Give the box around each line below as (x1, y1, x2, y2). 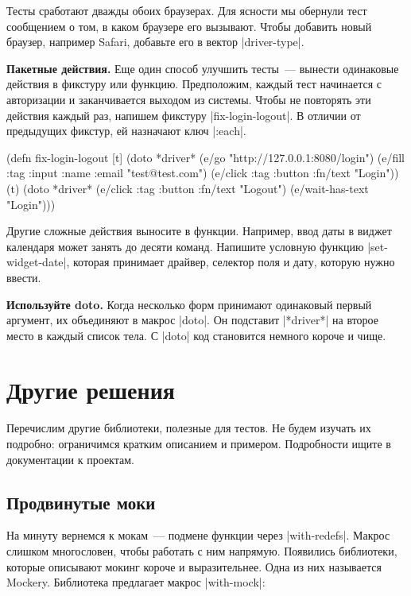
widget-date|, (6, 253, 70, 270)
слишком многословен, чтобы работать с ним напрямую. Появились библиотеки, (6, 542, 397, 559)
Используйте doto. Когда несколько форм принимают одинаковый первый (6, 296, 372, 312)
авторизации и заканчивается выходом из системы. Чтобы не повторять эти (6, 91, 371, 107)
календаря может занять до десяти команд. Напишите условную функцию (6, 238, 364, 254)
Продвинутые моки (6, 490, 156, 514)
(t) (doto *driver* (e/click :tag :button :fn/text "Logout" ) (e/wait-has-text (6, 180, 369, 196)
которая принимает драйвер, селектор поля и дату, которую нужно (72, 253, 395, 270)
